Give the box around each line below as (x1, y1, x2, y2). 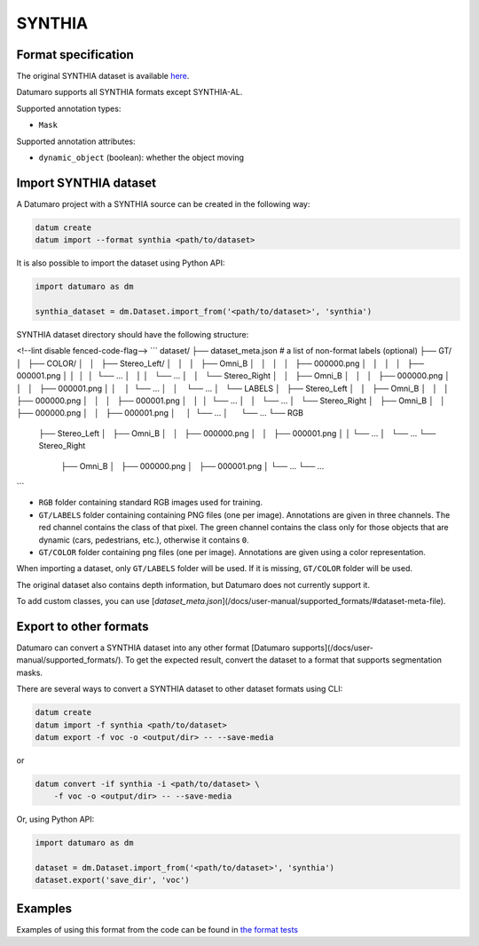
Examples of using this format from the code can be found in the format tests (16, 924, 299, 934)
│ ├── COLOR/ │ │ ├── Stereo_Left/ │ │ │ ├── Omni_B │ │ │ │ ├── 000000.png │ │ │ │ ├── (16, 358, 425, 369)
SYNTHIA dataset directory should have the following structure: (16, 330, 249, 340)
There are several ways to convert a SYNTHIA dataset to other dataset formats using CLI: (16, 684, 343, 695)
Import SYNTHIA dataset (16, 175, 157, 190)
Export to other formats (16, 618, 149, 634)
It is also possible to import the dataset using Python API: (16, 258, 225, 268)
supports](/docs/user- (291, 642, 374, 653)
